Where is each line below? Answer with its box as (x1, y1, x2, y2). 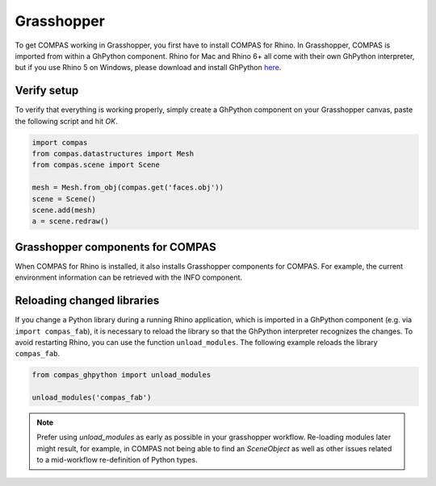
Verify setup (15, 84, 79, 98)
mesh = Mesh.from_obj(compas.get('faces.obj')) (31, 183, 224, 193)
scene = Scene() (31, 194, 97, 203)
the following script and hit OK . (15, 116, 118, 126)
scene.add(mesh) (31, 206, 97, 214)
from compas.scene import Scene (31, 160, 161, 169)
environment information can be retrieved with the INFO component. (15, 272, 242, 282)
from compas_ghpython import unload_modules (31, 371, 212, 380)
